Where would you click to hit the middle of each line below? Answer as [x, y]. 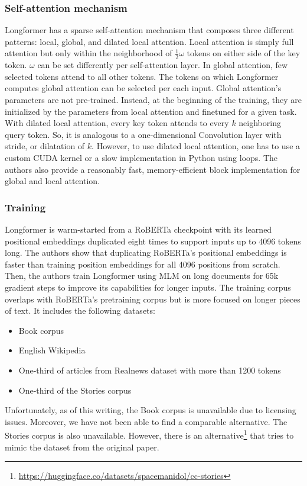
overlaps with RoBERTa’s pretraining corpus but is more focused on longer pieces [153, 299]
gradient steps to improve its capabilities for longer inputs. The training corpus [148, 287]
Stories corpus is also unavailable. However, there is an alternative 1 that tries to [149, 434]
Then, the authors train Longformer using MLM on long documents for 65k [142, 276]
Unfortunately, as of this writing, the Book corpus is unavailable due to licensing [151, 410]
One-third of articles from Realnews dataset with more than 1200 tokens [150, 370]
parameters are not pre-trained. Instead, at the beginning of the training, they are [153, 100]
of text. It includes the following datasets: [80, 310]
